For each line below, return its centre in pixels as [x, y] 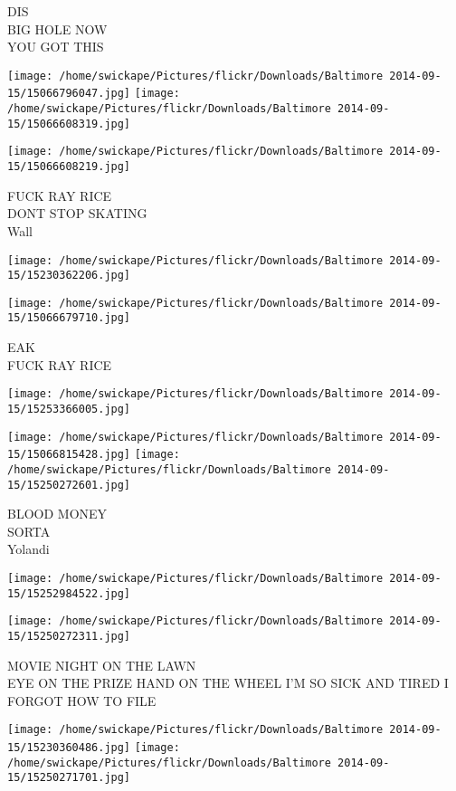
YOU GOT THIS [56, 47]
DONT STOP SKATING [77, 213]
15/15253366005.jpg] [69, 409]
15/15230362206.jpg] [69, 276]
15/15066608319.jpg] [69, 124]
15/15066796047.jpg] [69, 94]
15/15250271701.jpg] [69, 778]
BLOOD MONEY [57, 514]
